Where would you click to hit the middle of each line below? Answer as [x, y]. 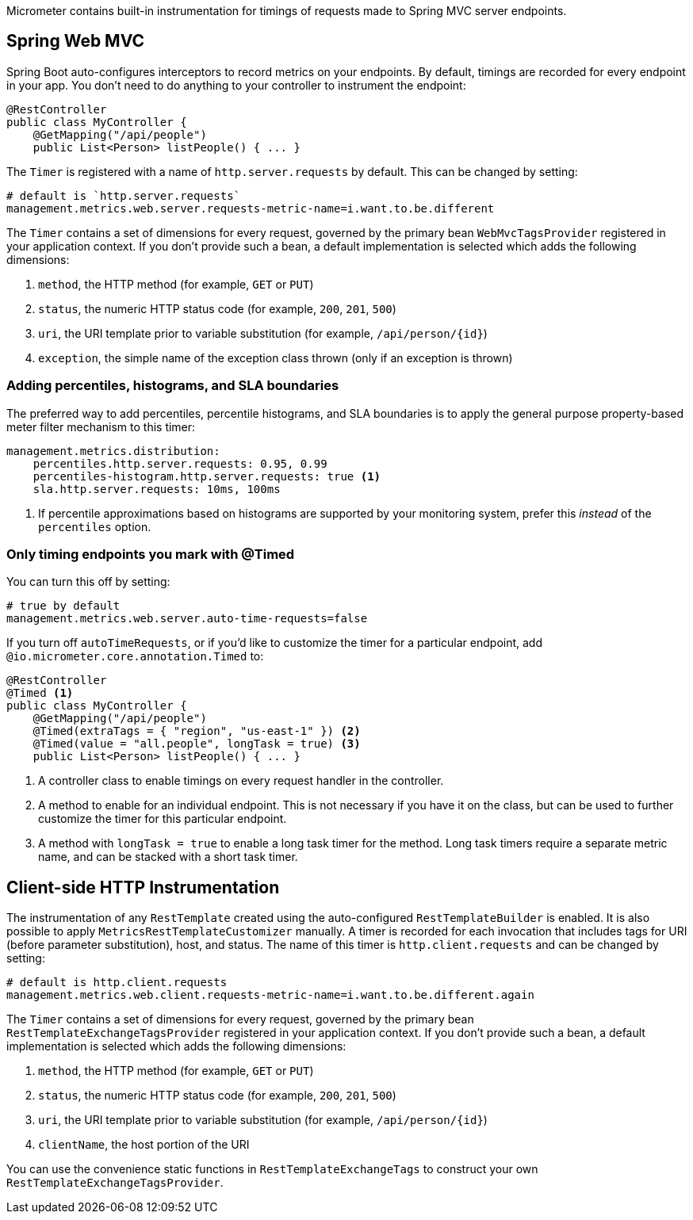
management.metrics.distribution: [113, 451]
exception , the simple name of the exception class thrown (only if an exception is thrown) [276, 358]
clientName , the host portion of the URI [144, 1145]
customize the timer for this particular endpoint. [163, 819]
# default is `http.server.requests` [124, 195]
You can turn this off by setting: [88, 582]
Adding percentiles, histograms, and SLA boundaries [173, 386]
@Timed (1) [40, 693]
